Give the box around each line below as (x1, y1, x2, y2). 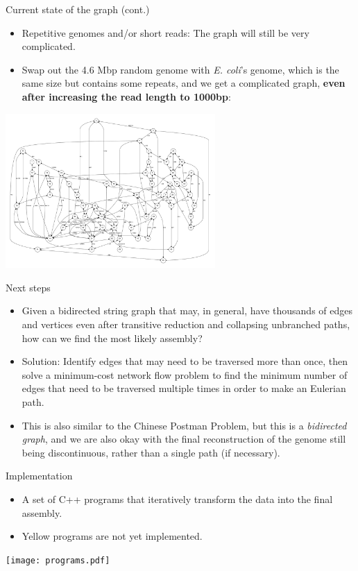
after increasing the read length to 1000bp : (22, 89, 231, 103)
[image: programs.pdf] (6, 555, 110, 565)
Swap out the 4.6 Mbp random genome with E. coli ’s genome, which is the (22, 62, 339, 76)
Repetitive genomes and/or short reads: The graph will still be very (22, 25, 309, 40)
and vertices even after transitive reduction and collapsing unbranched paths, (22, 317, 350, 331)
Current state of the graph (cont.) (6, 2, 150, 16)
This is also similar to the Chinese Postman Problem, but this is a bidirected (22, 418, 347, 432)
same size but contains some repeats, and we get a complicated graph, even (22, 76, 346, 90)
